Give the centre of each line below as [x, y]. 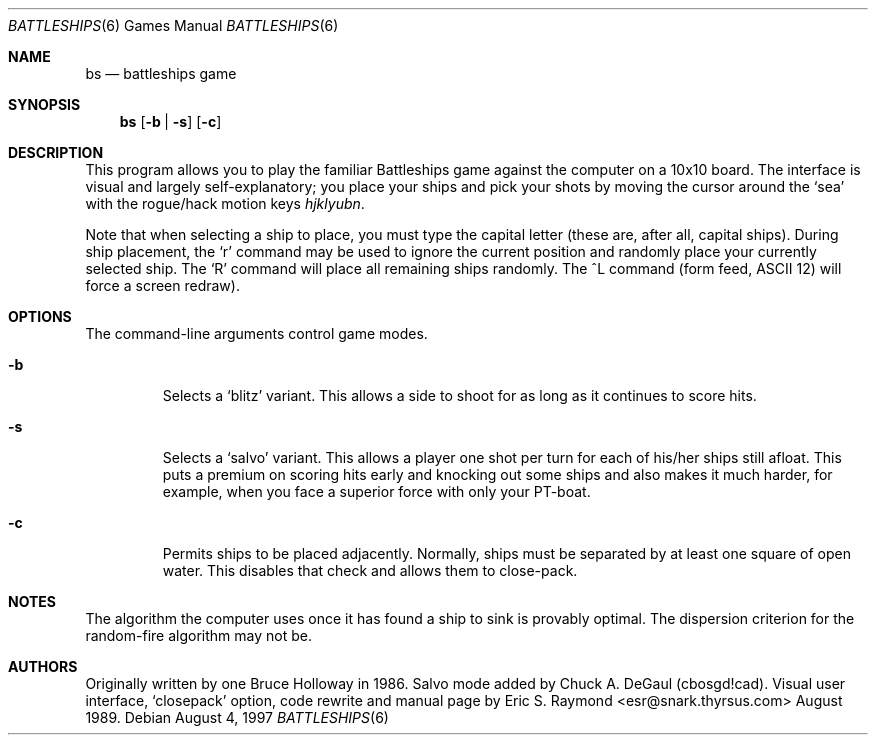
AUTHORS [43, 666]
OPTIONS [40, 316]
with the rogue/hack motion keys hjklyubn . [225, 203]
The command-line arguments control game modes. [256, 333]
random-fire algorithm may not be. [198, 635]
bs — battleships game [161, 73]
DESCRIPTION [56, 152]
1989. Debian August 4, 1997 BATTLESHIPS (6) [237, 717]
